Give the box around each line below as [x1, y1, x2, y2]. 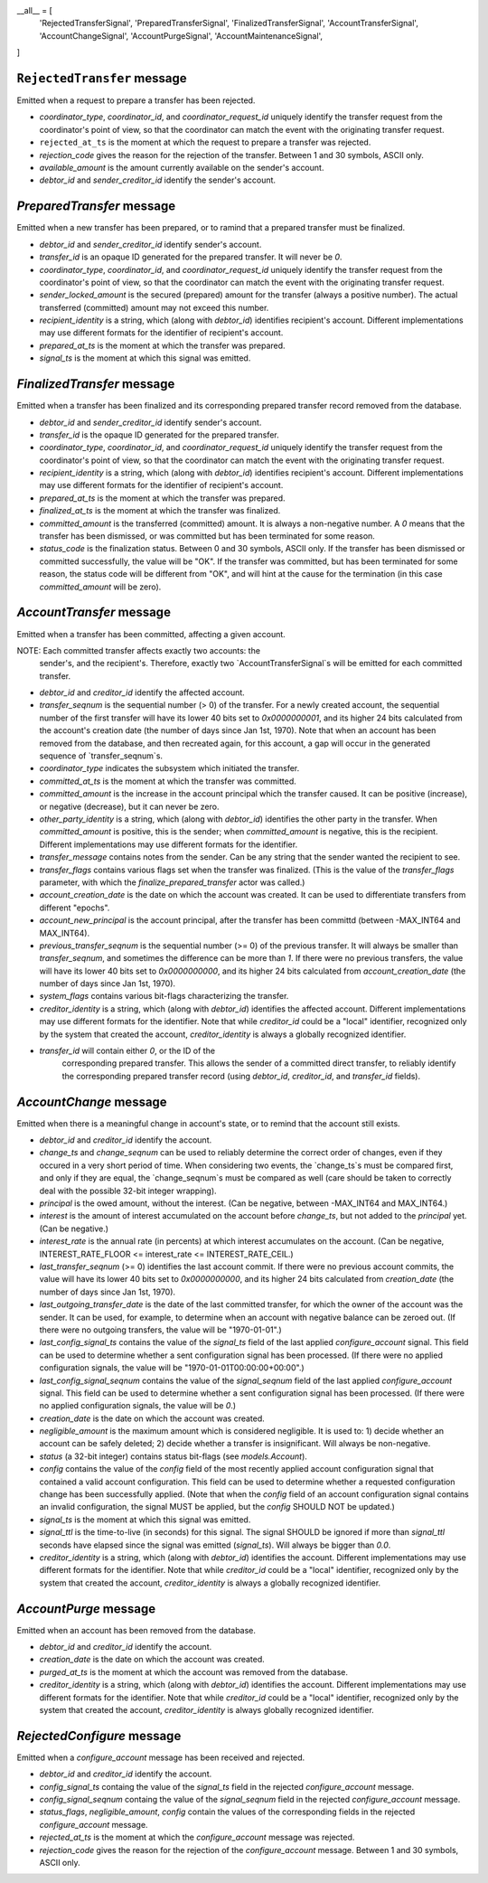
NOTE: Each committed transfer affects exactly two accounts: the [16, 645, 261, 655]
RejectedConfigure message [16, 1728, 182, 1744]
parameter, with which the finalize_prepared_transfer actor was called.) [39, 877, 305, 888]
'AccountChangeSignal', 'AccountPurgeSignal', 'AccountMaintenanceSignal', [39, 30, 324, 41]
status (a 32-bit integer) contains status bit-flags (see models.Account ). [39, 1451, 307, 1462]
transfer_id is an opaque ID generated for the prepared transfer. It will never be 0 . [39, 251, 343, 262]
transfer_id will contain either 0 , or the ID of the [39, 1045, 216, 1057]
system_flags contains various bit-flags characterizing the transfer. [39, 991, 289, 1002]
